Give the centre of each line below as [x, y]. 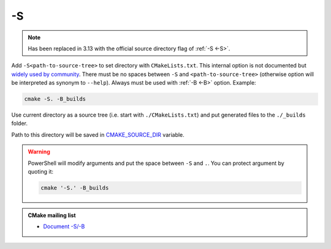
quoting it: [41, 172]
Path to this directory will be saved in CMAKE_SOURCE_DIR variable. [98, 134]
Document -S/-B [64, 226]
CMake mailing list [52, 215]
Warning [39, 152]
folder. [19, 123]
